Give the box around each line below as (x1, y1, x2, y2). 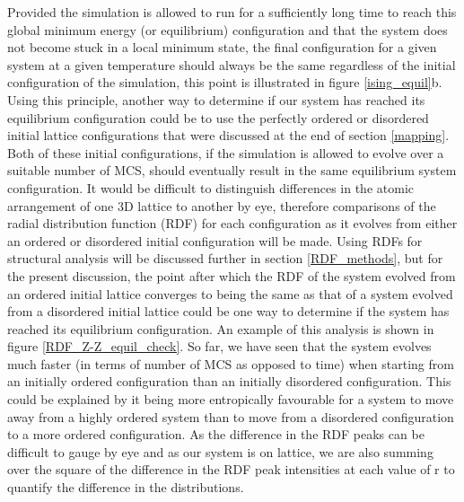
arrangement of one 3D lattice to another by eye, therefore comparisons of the (7, 196, 436, 215)
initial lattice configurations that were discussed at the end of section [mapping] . (7, 126, 450, 145)
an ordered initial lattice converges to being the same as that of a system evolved (7, 284, 453, 303)
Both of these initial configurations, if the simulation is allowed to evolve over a (7, 143, 444, 162)
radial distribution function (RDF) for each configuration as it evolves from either (7, 214, 458, 233)
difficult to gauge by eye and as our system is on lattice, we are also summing (7, 442, 433, 461)
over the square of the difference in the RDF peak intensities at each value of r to (7, 460, 455, 479)
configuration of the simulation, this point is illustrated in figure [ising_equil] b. (7, 73, 442, 92)
